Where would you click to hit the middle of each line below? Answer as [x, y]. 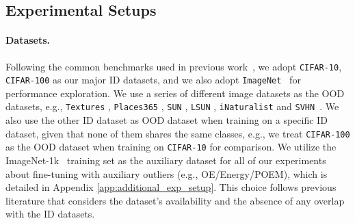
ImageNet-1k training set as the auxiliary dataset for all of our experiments [166, 160]
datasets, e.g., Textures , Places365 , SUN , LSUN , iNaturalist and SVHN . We [172, 106]
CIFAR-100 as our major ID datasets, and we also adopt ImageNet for [153, 80]
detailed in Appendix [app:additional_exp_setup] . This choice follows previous [171, 187]
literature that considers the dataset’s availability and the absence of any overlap [175, 200]
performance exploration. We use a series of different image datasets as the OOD [175, 93]
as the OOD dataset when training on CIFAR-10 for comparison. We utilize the [171, 147]
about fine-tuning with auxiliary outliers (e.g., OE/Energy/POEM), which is [167, 173]
